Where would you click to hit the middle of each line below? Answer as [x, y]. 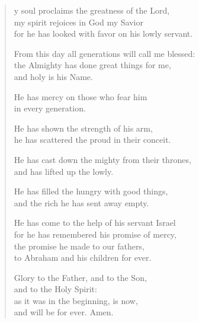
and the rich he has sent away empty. [81, 202]
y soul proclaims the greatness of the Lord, [92, 10]
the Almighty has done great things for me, [92, 65]
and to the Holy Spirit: [55, 289]
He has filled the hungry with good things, [91, 191]
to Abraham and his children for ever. [83, 258]
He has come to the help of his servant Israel [95, 223]
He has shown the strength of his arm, [83, 128]
